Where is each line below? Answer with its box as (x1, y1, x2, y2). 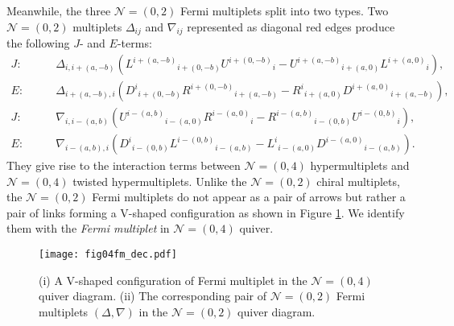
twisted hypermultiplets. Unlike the (72, 172, 247, 189)
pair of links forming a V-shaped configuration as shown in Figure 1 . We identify (6, 204, 405, 221)
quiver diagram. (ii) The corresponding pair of (39, 287, 267, 304)
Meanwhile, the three (6, 2, 111, 19)
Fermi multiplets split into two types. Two (180, 2, 389, 19)
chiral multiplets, (316, 172, 400, 189)
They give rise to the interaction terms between (6, 157, 241, 174)
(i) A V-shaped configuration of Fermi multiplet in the (39, 271, 307, 288)
